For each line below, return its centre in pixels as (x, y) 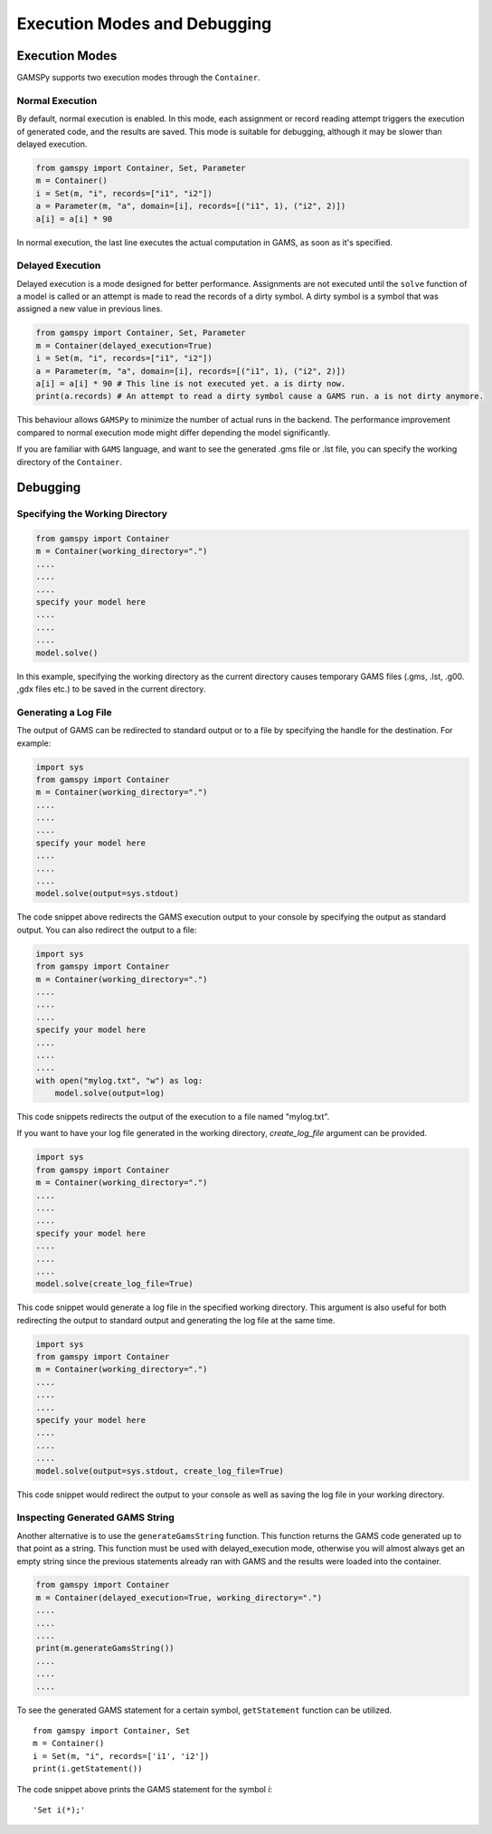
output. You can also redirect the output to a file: (107, 930)
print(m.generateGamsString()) (105, 1648)
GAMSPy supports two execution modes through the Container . (139, 78)
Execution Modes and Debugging (144, 24)
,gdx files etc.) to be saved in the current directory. (111, 689)
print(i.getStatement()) (88, 1769)
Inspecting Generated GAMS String (96, 1518)
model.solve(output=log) (110, 1094)
